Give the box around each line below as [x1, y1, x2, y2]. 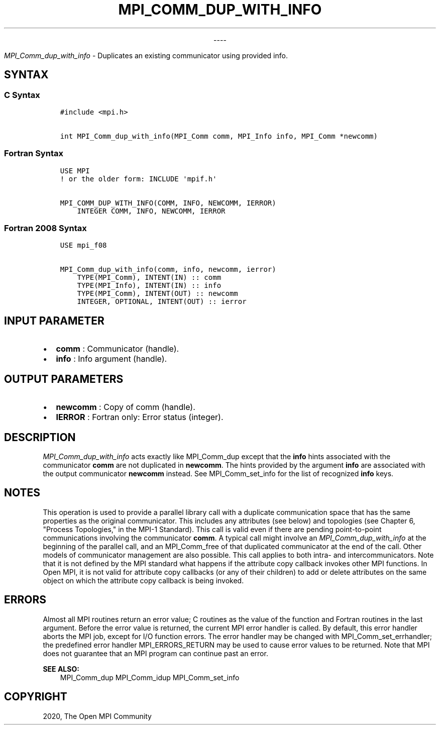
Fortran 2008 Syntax [4, 223, 87, 234]
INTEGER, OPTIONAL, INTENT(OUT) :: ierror [77, 297, 247, 306]
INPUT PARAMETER [4, 314, 104, 327]
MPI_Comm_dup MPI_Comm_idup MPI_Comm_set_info [60, 673, 240, 682]
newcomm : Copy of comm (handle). [56, 402, 195, 412]
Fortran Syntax [4, 148, 63, 159]
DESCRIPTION [4, 431, 76, 444]
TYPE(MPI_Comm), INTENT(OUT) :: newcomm [77, 289, 238, 298]
